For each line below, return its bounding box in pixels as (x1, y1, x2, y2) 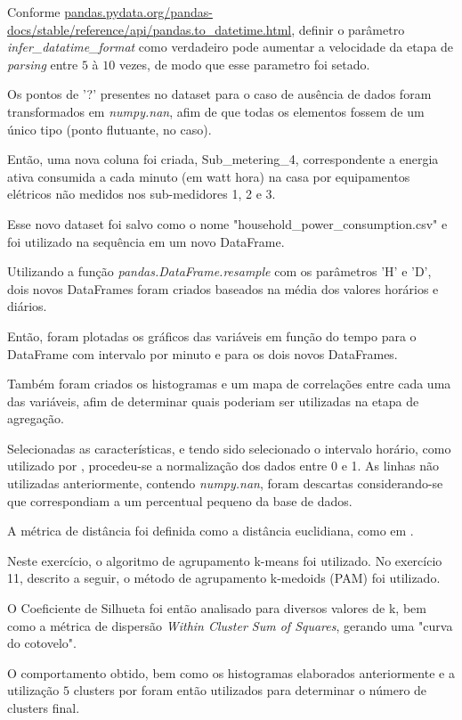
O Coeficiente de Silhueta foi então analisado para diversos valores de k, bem (7, 599, 426, 618)
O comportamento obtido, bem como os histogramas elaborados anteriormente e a (7, 663, 455, 682)
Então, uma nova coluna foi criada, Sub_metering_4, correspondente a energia (7, 150, 439, 168)
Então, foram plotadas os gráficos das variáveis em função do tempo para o (7, 326, 417, 345)
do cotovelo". (7, 634, 77, 652)
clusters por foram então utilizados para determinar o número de (73, 681, 427, 700)
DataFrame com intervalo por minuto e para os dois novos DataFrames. (7, 344, 398, 363)
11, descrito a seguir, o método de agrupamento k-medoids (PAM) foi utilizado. (7, 569, 441, 587)
